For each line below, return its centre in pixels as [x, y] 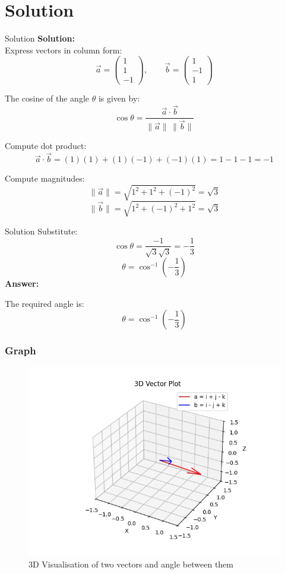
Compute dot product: [46, 146]
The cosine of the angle [47, 98]
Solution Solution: [40, 38]
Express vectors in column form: [64, 50]
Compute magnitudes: [45, 178]
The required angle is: [45, 303]
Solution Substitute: [41, 231]
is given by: [119, 98]
